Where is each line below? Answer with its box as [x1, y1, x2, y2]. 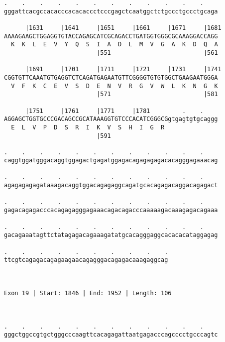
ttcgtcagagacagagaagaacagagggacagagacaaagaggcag [4, 256, 168, 264]
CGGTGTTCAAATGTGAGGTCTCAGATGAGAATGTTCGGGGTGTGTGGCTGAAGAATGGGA [4, 74, 218, 81]
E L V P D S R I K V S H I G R [11, 123, 165, 131]
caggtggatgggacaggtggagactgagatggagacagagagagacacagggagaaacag [4, 157, 218, 164]
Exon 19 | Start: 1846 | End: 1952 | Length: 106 [4, 289, 172, 297]
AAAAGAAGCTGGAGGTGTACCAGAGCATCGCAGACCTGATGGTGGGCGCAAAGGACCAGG [4, 32, 218, 40]
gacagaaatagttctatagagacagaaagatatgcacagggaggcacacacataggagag [4, 231, 218, 239]
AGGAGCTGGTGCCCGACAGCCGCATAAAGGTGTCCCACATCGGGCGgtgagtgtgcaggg [4, 115, 218, 123]
